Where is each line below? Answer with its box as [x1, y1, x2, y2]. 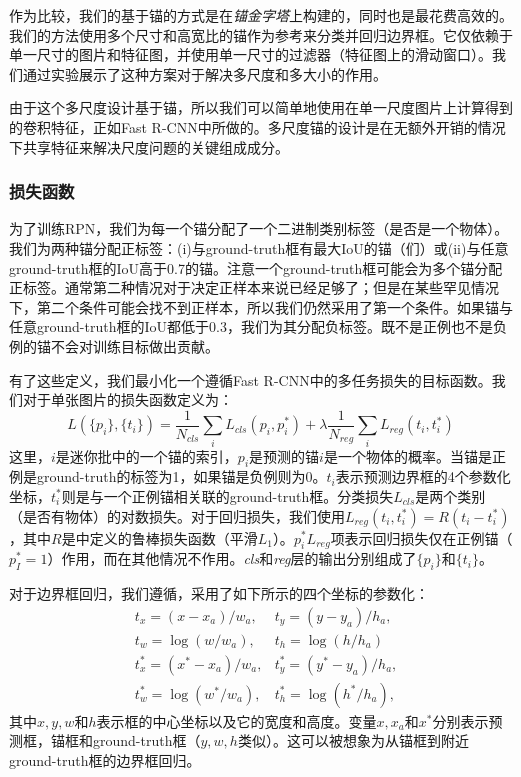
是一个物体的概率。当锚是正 [323, 445, 506, 466]
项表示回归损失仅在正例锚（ [330, 527, 513, 548]
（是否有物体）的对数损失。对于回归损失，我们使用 [9, 505, 345, 526]
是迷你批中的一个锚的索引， [55, 445, 238, 466]
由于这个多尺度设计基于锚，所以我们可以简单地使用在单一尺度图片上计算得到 [9, 97, 513, 118]
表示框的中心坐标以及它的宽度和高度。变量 [96, 710, 377, 731]
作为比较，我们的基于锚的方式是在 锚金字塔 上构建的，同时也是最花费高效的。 [9, 5, 513, 25]
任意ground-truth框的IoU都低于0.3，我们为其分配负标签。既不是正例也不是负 [9, 316, 507, 337]
